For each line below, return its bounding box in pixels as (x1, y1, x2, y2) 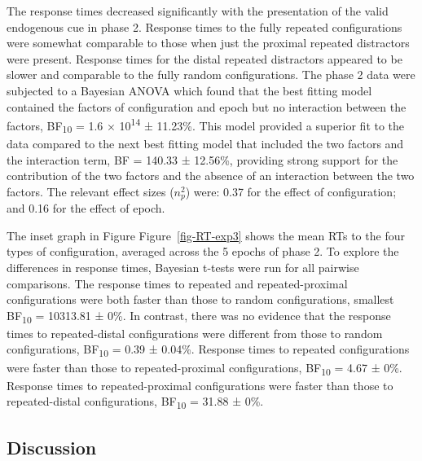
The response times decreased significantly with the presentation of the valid (7, 2, 389, 19)
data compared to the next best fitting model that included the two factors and (7, 134, 404, 151)
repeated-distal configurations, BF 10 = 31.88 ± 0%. (7, 393, 264, 412)
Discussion (7, 434, 97, 459)
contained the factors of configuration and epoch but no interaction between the (7, 98, 407, 115)
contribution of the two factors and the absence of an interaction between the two (7, 167, 415, 184)
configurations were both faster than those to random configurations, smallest (7, 291, 394, 308)
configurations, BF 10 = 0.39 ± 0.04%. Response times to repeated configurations (7, 340, 410, 360)
